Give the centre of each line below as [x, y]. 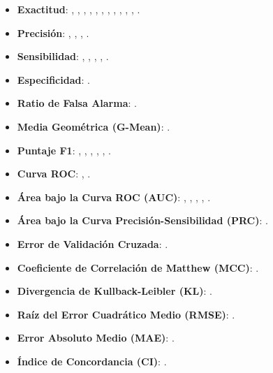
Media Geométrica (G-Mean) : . [94, 126]
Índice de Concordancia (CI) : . [92, 361]
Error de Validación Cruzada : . [93, 243]
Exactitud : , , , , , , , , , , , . [79, 9]
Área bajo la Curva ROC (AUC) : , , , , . [114, 197]
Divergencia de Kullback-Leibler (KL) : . [115, 291]
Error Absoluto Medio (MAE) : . [96, 338]
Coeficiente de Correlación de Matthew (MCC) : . [138, 267]
